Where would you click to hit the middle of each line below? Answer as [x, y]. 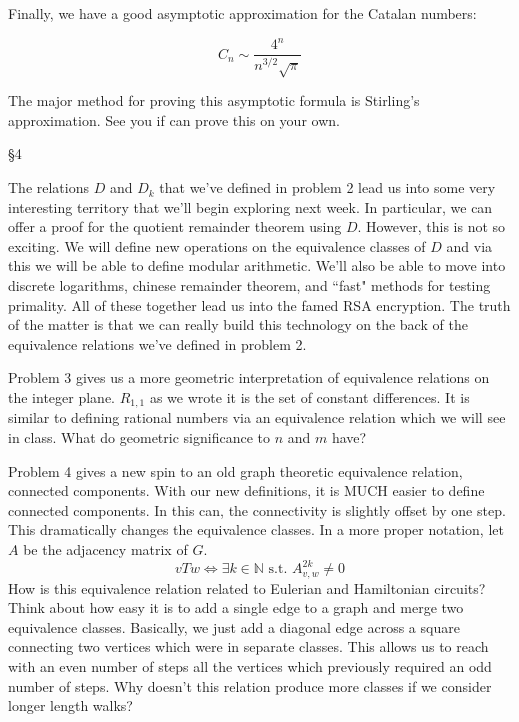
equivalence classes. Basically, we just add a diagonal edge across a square [234, 626]
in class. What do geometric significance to [139, 437]
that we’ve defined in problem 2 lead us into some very [327, 187]
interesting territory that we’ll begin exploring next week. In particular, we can [250, 206]
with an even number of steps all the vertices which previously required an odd [250, 665]
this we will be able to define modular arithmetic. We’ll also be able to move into [257, 265]
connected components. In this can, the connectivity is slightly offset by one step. [257, 509]
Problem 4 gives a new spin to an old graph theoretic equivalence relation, [235, 470]
